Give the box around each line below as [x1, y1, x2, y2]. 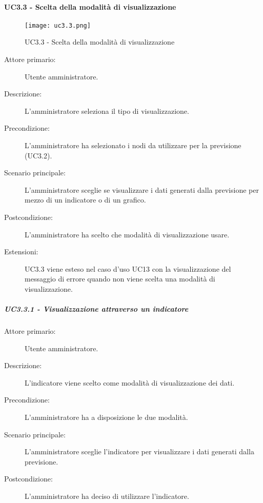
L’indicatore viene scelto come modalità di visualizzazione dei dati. [25, 377, 235, 388]
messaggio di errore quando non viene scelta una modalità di [25, 273, 215, 284]
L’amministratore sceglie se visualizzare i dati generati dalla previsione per [25, 184, 259, 195]
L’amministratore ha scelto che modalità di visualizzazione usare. [25, 229, 230, 239]
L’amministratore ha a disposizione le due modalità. [25, 412, 188, 422]
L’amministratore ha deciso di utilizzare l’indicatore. [25, 491, 189, 501]
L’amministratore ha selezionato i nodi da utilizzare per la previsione [25, 140, 241, 151]
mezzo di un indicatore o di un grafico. [25, 194, 146, 205]
